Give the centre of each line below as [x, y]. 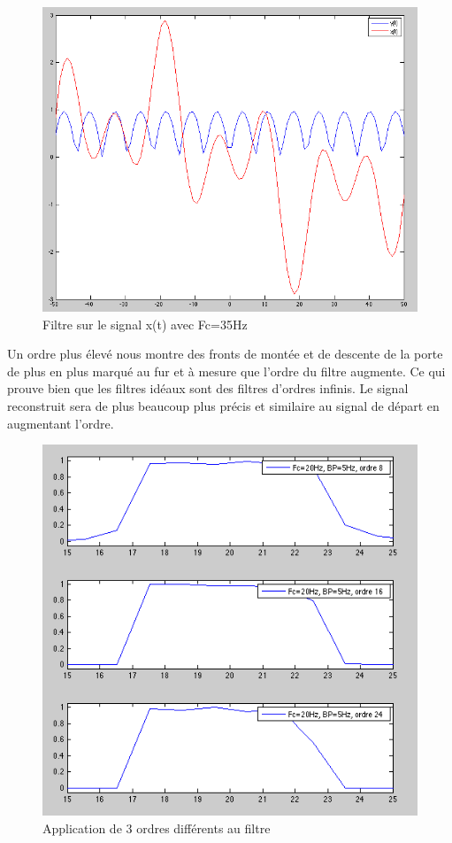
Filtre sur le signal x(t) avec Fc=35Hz [145, 324]
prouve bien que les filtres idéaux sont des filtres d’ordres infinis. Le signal [208, 388]
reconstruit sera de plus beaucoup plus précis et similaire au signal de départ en [223, 405]
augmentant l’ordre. [61, 423]
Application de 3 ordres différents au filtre [157, 828]
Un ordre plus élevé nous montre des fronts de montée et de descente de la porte [225, 354]
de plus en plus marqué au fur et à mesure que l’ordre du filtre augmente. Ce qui [226, 371]
